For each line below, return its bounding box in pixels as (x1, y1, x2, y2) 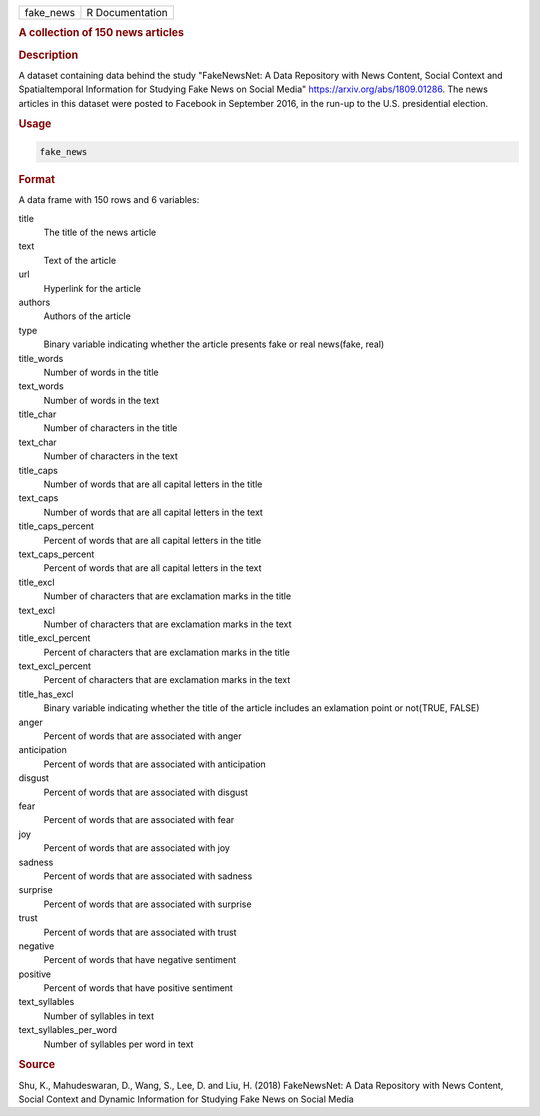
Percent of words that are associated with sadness (43, 870, 253, 882)
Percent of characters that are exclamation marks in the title (43, 646, 290, 658)
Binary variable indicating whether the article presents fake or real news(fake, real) (43, 338, 385, 350)
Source (18, 1058, 56, 1072)
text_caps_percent (18, 548, 95, 560)
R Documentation (86, 6, 169, 19)
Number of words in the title (43, 366, 159, 378)
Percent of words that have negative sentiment (43, 954, 237, 966)
